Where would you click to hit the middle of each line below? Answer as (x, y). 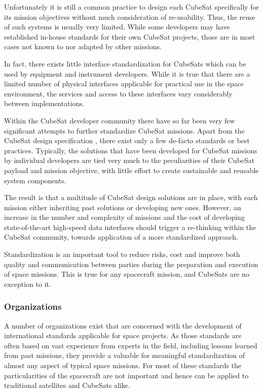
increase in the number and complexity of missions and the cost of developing (124, 217)
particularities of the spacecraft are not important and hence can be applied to (126, 375)
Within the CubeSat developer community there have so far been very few (120, 120)
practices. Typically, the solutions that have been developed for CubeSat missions (131, 150)
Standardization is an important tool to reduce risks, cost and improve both (122, 254)
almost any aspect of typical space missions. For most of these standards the (123, 365)
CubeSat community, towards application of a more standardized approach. (121, 237)
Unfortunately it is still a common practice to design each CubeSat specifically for (131, 7)
